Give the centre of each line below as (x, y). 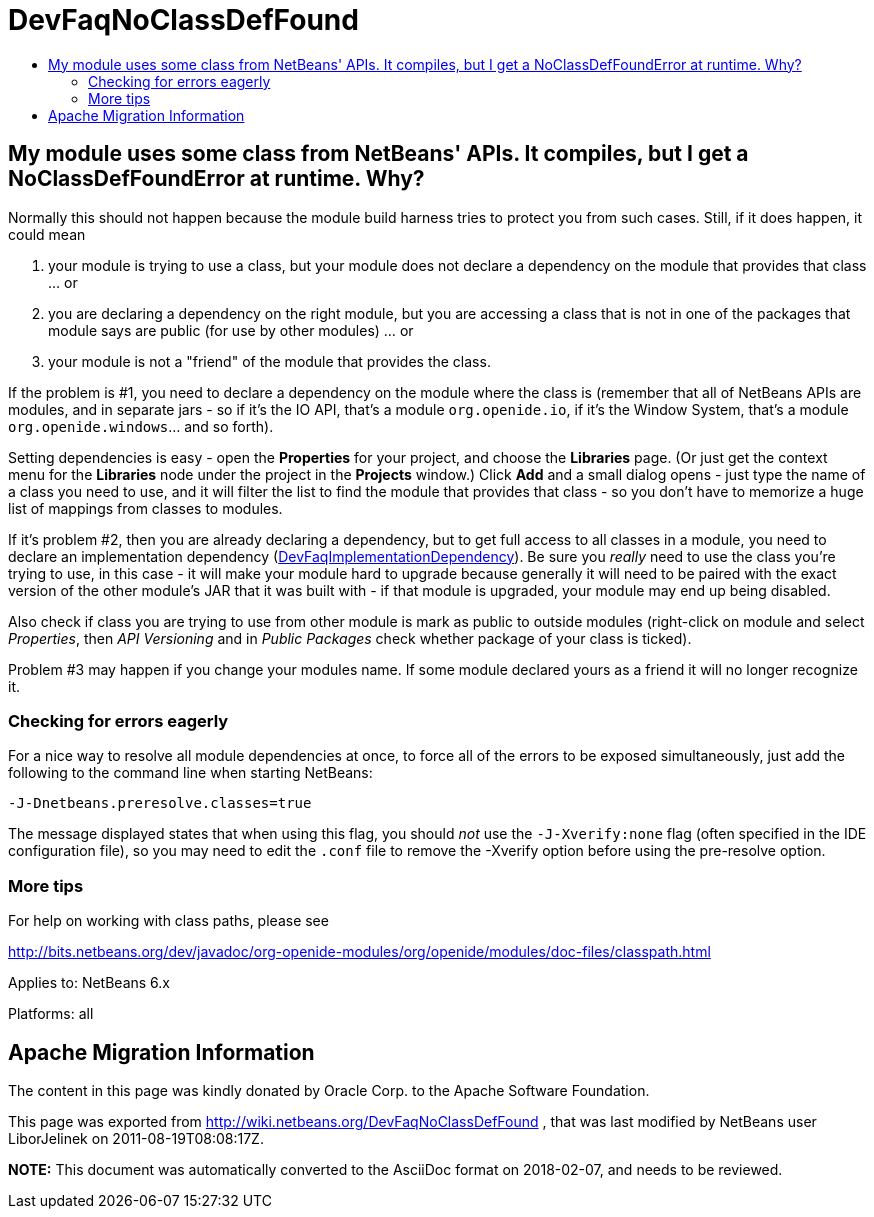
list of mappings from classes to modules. (145, 508)
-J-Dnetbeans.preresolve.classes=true (160, 803)
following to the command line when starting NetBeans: (190, 773)
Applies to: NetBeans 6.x (89, 983)
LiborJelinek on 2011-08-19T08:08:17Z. (136, 1138)
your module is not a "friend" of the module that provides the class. (269, 361)
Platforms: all (51, 1014)
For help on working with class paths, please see (168, 921)
